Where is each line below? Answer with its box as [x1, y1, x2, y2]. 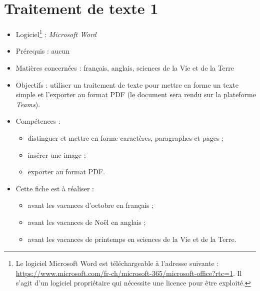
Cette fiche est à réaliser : [15, 183, 94, 193]
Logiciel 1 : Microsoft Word [15, 28, 96, 39]
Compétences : [15, 116, 60, 126]
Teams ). [15, 99, 40, 109]
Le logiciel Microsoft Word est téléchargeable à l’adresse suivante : [15, 258, 219, 268]
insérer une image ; [27, 149, 86, 160]
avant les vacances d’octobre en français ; [27, 200, 154, 210]
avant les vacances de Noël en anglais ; [27, 216, 146, 227]
